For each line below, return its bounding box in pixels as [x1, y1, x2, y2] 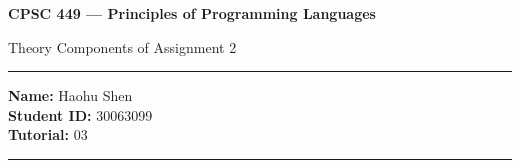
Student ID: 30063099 [8, 104, 153, 125]
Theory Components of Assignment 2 [8, 36, 237, 57]
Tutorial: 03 [8, 124, 88, 145]
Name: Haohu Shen [8, 85, 133, 106]
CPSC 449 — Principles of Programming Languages [8, 3, 376, 23]
